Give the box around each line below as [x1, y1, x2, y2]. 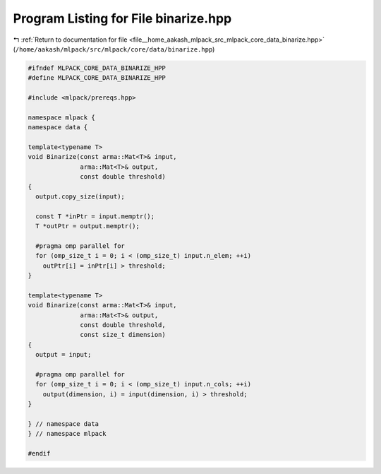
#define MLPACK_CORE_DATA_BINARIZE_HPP [28, 74, 166, 82]
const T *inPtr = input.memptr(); [35, 212, 155, 220]
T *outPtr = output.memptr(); [35, 223, 140, 230]
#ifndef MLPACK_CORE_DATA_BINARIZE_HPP [28, 64, 166, 72]
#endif [28, 449, 51, 458]
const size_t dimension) [80, 331, 166, 339]
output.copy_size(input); [35, 193, 125, 201]
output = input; [35, 350, 92, 359]
